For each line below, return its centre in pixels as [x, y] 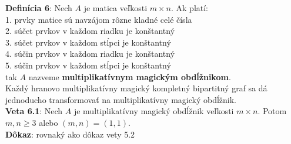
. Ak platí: [189, 8]
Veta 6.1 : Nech [34, 111]
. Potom [272, 111]
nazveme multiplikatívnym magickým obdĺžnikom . [130, 76]
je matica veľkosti [116, 8]
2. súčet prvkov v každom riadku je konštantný [90, 31]
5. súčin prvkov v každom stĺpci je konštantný [88, 65]
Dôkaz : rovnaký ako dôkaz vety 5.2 [70, 134]
